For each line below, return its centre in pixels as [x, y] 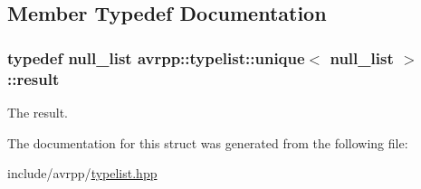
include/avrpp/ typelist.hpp [82, 173]
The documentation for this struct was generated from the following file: [208, 142]
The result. [38, 112]
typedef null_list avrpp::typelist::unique [156, 57]
